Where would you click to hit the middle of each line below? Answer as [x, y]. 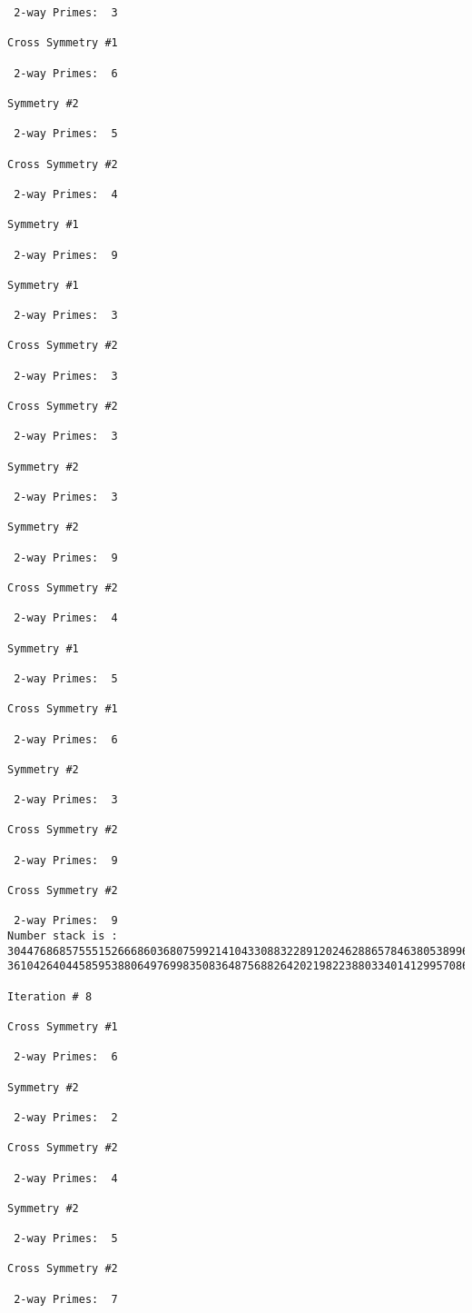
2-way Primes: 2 [66, 1117]
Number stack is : [63, 936]
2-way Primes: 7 [66, 1299]
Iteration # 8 [50, 996]
